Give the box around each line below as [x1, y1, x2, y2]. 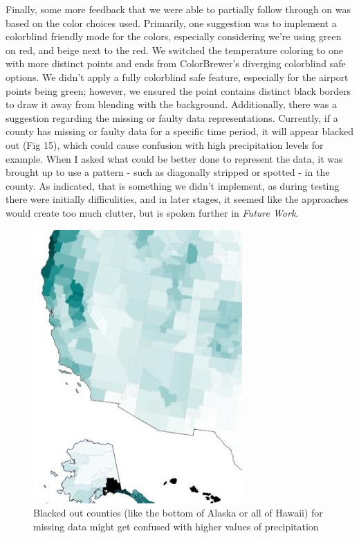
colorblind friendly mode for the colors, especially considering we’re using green [6, 29, 342, 44]
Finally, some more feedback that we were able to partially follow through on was [6, 2, 351, 16]
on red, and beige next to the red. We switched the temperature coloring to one [6, 42, 343, 57]
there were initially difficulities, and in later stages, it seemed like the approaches [6, 192, 349, 206]
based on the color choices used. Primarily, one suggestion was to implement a [6, 15, 337, 30]
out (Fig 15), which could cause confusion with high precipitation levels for [6, 137, 324, 152]
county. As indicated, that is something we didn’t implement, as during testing [6, 178, 340, 192]
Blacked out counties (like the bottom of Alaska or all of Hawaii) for [33, 505, 323, 520]
